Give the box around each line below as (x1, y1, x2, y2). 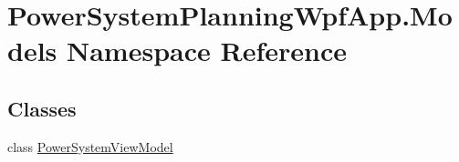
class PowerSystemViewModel (7, 137, 173, 156)
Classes (7, 94, 77, 122)
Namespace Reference (67, 32, 347, 69)
